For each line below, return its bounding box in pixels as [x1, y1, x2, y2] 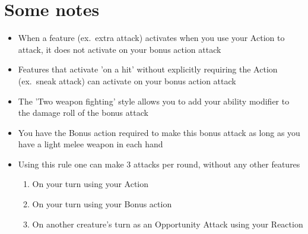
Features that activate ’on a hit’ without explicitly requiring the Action [18, 63, 278, 75]
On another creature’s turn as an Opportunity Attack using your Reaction [32, 217, 303, 230]
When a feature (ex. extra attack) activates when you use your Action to [18, 31, 285, 44]
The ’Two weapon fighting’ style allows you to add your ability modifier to [18, 94, 290, 107]
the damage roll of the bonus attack [18, 106, 148, 119]
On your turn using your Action [32, 178, 149, 190]
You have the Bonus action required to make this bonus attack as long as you [18, 126, 300, 138]
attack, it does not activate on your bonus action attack [18, 43, 221, 55]
